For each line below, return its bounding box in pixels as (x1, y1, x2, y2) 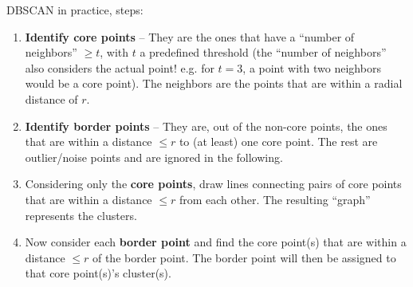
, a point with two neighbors (242, 59, 381, 76)
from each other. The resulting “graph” (179, 191, 371, 207)
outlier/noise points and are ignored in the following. (25, 148, 283, 165)
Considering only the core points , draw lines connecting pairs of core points (25, 175, 402, 192)
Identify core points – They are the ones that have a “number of (25, 28, 355, 45)
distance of (25, 90, 78, 107)
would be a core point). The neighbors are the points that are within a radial (25, 75, 403, 92)
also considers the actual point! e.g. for (25, 59, 214, 76)
